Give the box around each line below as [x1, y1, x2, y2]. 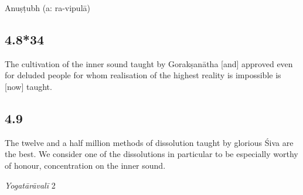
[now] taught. [5, 80, 52, 92]
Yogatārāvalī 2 [5, 179, 56, 191]
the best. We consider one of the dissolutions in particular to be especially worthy [5, 148, 298, 160]
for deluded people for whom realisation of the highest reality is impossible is [5, 69, 281, 81]
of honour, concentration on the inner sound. [5, 159, 166, 171]
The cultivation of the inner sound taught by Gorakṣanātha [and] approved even [5, 57, 293, 69]
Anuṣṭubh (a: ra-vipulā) [5, 2, 90, 13]
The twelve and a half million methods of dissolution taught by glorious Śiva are [5, 136, 294, 148]
